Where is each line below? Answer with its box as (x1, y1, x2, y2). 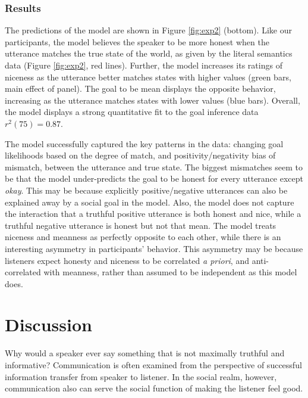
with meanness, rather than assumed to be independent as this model (43, 266, 297, 278)
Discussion (5, 312, 92, 337)
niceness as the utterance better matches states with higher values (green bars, (5, 70, 291, 83)
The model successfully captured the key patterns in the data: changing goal (5, 137, 284, 150)
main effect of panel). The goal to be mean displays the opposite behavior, (5, 82, 276, 95)
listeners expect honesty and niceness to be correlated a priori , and (5, 254, 249, 266)
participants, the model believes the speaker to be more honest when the (5, 35, 269, 48)
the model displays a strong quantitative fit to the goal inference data (5, 105, 259, 118)
